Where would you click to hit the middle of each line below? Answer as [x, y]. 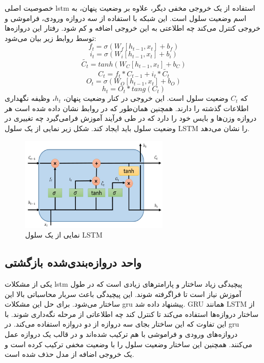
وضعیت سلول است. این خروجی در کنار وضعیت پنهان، [146, 98]
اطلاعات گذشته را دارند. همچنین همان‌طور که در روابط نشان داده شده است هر [127, 108]
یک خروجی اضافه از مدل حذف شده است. [69, 354]
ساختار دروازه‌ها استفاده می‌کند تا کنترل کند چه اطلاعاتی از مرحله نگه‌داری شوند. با [132, 314]
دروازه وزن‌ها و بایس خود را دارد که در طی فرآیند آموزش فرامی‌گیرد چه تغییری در [131, 118]
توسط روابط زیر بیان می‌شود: [50, 38]
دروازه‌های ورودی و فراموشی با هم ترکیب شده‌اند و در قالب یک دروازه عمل [121, 334]
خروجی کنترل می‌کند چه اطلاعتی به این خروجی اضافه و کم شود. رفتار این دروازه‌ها [133, 28]
